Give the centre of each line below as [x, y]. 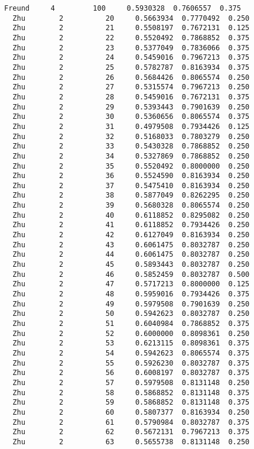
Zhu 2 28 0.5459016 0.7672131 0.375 [131, 97]
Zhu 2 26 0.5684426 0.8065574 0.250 [131, 77]
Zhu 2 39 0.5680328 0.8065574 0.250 [131, 206]
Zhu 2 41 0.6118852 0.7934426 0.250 [131, 225]
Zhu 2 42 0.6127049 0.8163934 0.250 [131, 235]
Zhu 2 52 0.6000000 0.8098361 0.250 [131, 333]
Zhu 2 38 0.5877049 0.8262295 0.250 [131, 196]
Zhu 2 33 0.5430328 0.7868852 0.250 [131, 146]
